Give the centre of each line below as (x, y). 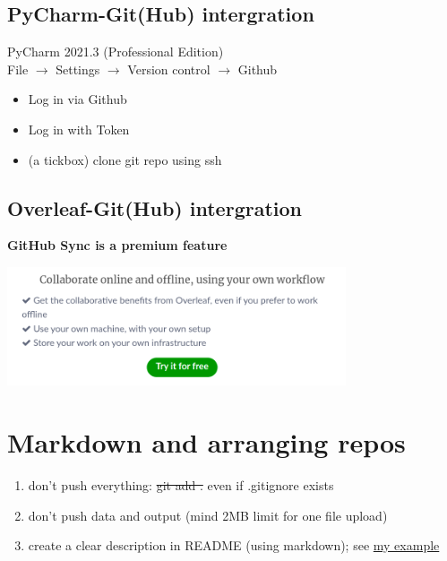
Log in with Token (79, 129)
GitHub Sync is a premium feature (117, 245)
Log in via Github (77, 99)
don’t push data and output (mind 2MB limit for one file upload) (208, 515)
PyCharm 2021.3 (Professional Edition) (116, 52)
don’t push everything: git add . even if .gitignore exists (181, 485)
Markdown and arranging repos (206, 442)
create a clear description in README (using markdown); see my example (234, 545)
